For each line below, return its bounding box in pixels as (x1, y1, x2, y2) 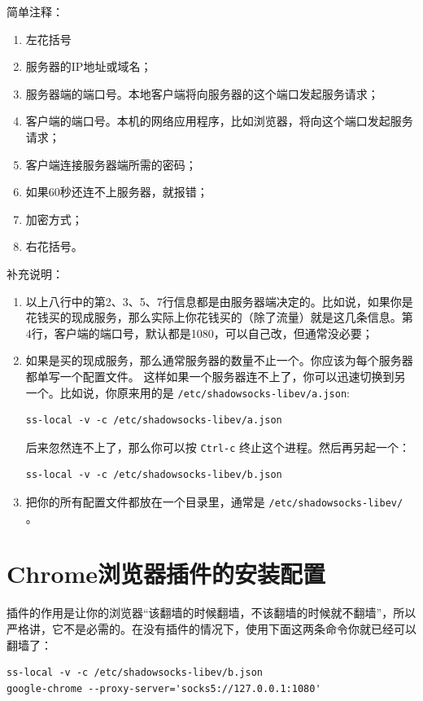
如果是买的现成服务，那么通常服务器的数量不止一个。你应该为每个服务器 (25, 352, 413, 369)
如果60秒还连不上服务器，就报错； (25, 183, 208, 200)
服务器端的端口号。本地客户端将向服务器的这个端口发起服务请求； (25, 85, 379, 102)
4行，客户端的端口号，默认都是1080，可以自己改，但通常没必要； (25, 324, 373, 341)
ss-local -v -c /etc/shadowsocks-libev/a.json (25, 414, 282, 427)
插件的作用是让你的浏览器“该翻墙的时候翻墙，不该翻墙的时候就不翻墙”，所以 (7, 604, 416, 621)
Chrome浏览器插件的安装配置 (7, 557, 326, 590)
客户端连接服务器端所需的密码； (25, 156, 197, 173)
